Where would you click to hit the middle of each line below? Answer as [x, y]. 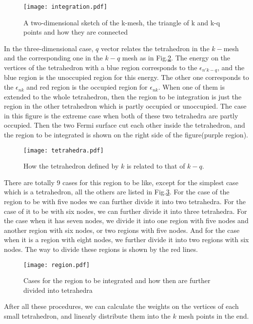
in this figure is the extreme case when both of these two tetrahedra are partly [121, 115]
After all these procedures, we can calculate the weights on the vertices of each [121, 306]
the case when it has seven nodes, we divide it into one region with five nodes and [126, 220]
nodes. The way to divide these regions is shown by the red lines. [101, 249]
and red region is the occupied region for [87, 87]
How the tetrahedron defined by [71, 166]
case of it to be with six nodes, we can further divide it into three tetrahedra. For [126, 211]
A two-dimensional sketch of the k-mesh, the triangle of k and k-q [122, 22]
